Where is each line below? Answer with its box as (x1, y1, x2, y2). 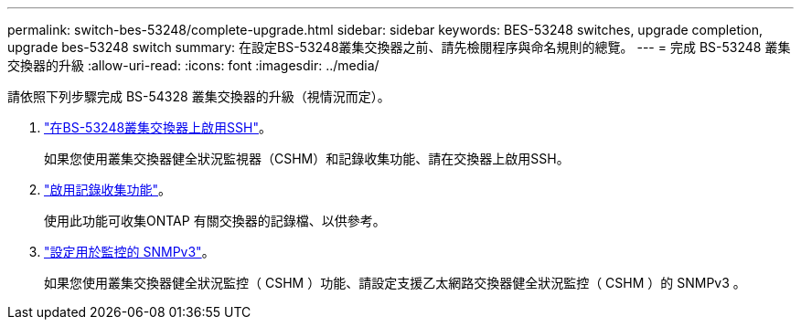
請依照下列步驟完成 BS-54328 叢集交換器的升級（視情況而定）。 (7, 89, 390, 104)
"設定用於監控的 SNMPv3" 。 (44, 244, 215, 259)
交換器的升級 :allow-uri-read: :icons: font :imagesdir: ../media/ (7, 58, 379, 73)
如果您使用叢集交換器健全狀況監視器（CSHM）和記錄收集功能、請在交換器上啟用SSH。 (44, 151, 570, 166)
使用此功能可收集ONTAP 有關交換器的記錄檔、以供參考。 (44, 213, 386, 228)
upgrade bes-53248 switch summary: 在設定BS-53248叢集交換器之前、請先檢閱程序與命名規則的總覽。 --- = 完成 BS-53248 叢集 (7, 39, 791, 55)
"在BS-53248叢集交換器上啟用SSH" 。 (44, 120, 272, 135)
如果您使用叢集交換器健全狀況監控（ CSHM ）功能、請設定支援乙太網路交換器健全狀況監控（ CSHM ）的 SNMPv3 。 (44, 275, 746, 290)
